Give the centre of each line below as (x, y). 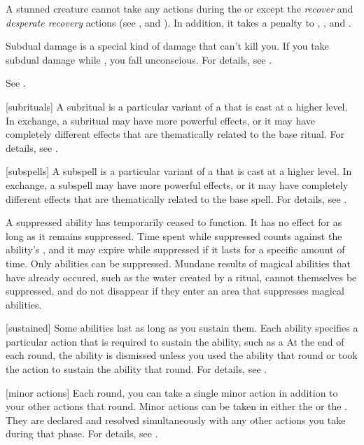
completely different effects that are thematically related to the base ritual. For (175, 134)
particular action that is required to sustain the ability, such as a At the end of (175, 341)
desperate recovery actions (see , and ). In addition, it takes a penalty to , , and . (178, 22)
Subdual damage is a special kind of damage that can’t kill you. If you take (167, 46)
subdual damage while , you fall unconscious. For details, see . (139, 59)
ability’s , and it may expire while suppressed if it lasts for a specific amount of (175, 249)
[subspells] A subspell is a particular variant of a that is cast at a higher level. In (179, 171)
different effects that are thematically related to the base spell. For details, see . (176, 198)
